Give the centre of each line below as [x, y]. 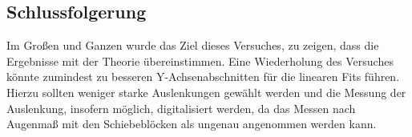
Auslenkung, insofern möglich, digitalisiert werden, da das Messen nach [181, 108]
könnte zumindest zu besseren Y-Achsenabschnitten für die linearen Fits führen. [203, 77]
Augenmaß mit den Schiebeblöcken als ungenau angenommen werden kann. [192, 124]
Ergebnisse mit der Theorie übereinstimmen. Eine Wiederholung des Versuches [200, 60]
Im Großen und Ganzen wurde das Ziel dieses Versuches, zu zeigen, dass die [193, 45]
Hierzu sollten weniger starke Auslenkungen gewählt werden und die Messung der [206, 92]
